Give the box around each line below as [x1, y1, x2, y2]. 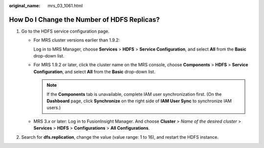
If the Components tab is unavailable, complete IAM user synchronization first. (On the [46, 91, 222, 97]
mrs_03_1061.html [47, 3, 83, 8]
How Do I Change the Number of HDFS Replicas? [9, 15, 160, 24]
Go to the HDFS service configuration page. [21, 28, 110, 34]
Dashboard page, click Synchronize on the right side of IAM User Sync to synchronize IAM [46, 98, 232, 104]
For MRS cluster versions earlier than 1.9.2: [33, 37, 120, 43]
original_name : [9, 3, 41, 8]
